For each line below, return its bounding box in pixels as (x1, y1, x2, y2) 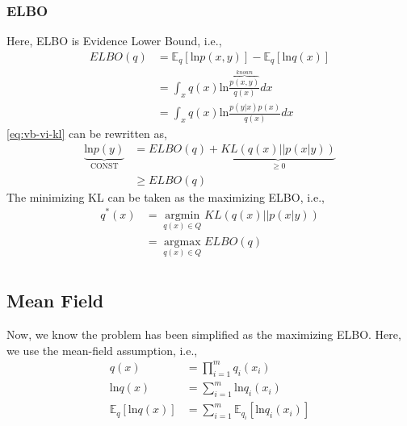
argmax (163, 236, 201, 248)
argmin (165, 209, 200, 221)
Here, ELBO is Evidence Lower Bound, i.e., (6, 32, 222, 49)
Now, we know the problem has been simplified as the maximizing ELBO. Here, (6, 326, 401, 343)
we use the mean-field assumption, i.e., (6, 341, 198, 358)
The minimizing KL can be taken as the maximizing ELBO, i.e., (6, 188, 325, 205)
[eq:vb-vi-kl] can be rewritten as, (6, 124, 167, 141)
